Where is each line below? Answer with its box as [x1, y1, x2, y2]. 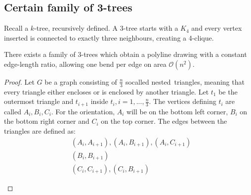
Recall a [4, 23, 29, 33]
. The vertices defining [149, 96, 216, 106]
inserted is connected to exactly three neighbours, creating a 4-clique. [4, 32, 214, 43]
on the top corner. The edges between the [101, 116, 227, 126]
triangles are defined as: [4, 126, 76, 136]
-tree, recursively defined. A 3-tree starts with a [34, 23, 178, 33]
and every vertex [191, 23, 242, 33]
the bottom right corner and [4, 116, 89, 126]
